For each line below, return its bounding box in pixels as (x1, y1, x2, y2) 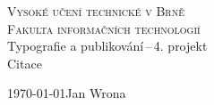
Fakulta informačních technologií (7, 19, 201, 37)
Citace (7, 53, 42, 72)
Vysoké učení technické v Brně (7, 2, 184, 20)
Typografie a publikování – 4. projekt (7, 36, 208, 55)
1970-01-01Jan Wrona (7, 84, 126, 102)
